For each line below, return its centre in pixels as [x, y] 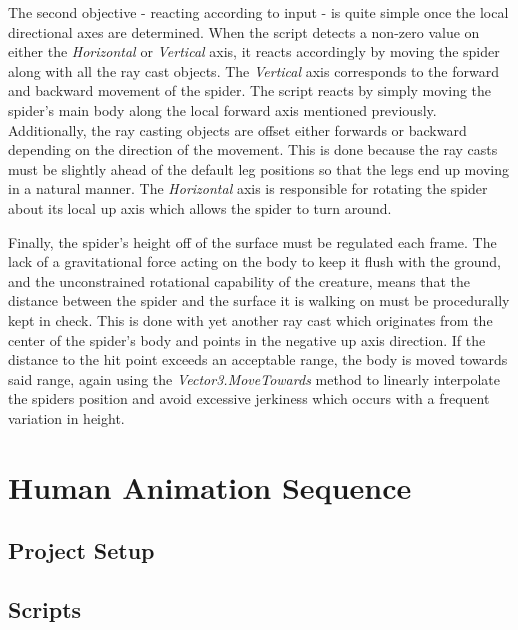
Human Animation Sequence [210, 486]
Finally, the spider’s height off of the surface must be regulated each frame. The [252, 241]
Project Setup [81, 550]
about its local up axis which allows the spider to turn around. [200, 207]
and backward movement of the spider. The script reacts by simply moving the [250, 90]
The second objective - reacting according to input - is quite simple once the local [258, 12]
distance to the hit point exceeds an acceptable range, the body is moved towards [258, 359]
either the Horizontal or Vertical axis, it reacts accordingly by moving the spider [254, 51]
